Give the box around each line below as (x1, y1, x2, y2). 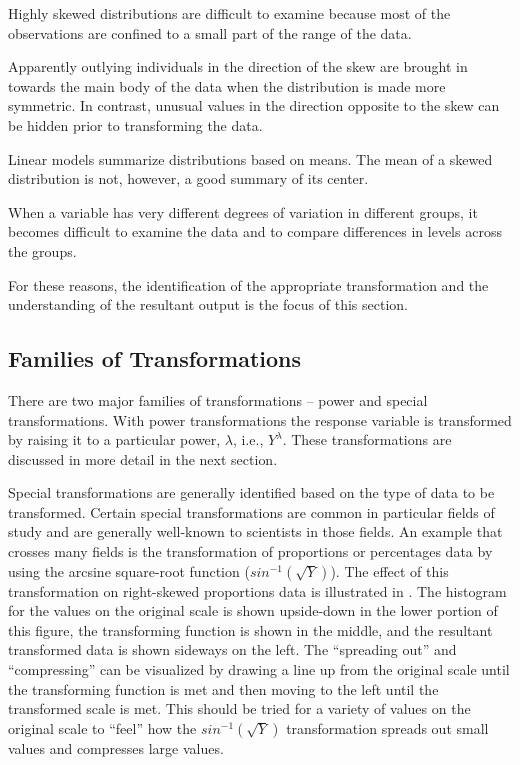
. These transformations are (282, 429, 452, 450)
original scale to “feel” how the (8, 717, 197, 738)
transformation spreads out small (286, 717, 489, 738)
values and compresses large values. (8, 737, 224, 758)
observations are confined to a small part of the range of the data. (8, 22, 412, 43)
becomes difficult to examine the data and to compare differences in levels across (8, 221, 502, 242)
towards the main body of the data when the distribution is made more (8, 75, 446, 96)
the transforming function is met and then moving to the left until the (8, 678, 439, 699)
